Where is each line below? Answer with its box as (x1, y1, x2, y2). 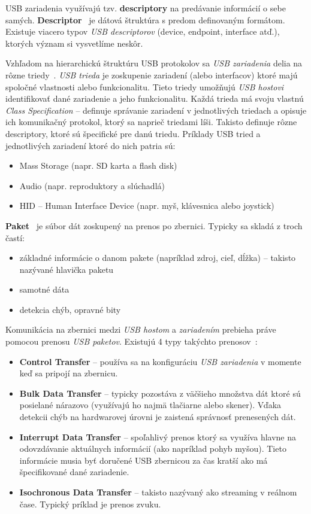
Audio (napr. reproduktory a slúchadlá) (19, 179, 165, 191)
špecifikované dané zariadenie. (19, 466, 129, 478)
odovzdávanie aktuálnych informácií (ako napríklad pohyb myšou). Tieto (19, 442, 286, 455)
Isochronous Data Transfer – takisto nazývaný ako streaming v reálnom (19, 486, 297, 498)
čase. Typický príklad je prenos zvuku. (19, 497, 161, 510)
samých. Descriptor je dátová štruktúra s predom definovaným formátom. (5, 13, 285, 26)
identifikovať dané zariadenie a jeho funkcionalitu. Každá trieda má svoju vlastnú (5, 92, 304, 105)
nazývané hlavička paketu (19, 263, 114, 275)
